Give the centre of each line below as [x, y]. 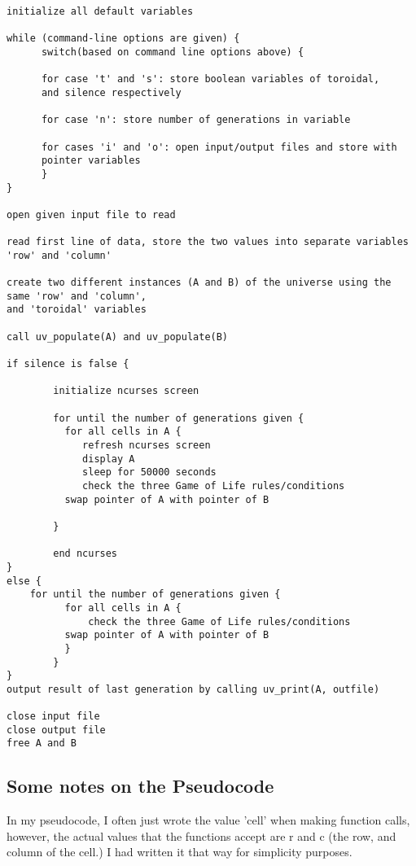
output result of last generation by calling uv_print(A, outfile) [193, 689]
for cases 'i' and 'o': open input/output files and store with [219, 147]
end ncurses [85, 554]
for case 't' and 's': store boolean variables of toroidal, [210, 79]
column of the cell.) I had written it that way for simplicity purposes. [180, 852]
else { [24, 581]
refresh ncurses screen [147, 445]
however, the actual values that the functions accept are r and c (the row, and [201, 835]
